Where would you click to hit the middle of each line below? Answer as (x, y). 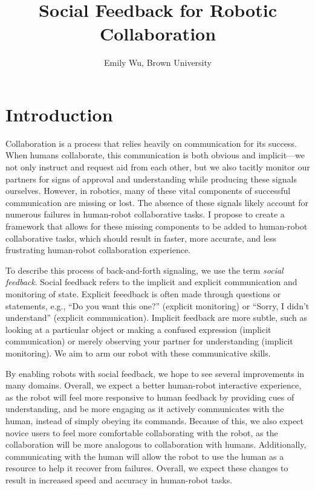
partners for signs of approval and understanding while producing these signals (151, 179)
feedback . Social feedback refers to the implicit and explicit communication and (151, 282)
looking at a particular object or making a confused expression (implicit (138, 329)
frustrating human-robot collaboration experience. (98, 250)
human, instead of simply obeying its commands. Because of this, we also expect (155, 420)
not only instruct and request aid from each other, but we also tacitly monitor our (158, 167)
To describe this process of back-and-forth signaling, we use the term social (145, 270)
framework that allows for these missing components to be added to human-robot (157, 226)
